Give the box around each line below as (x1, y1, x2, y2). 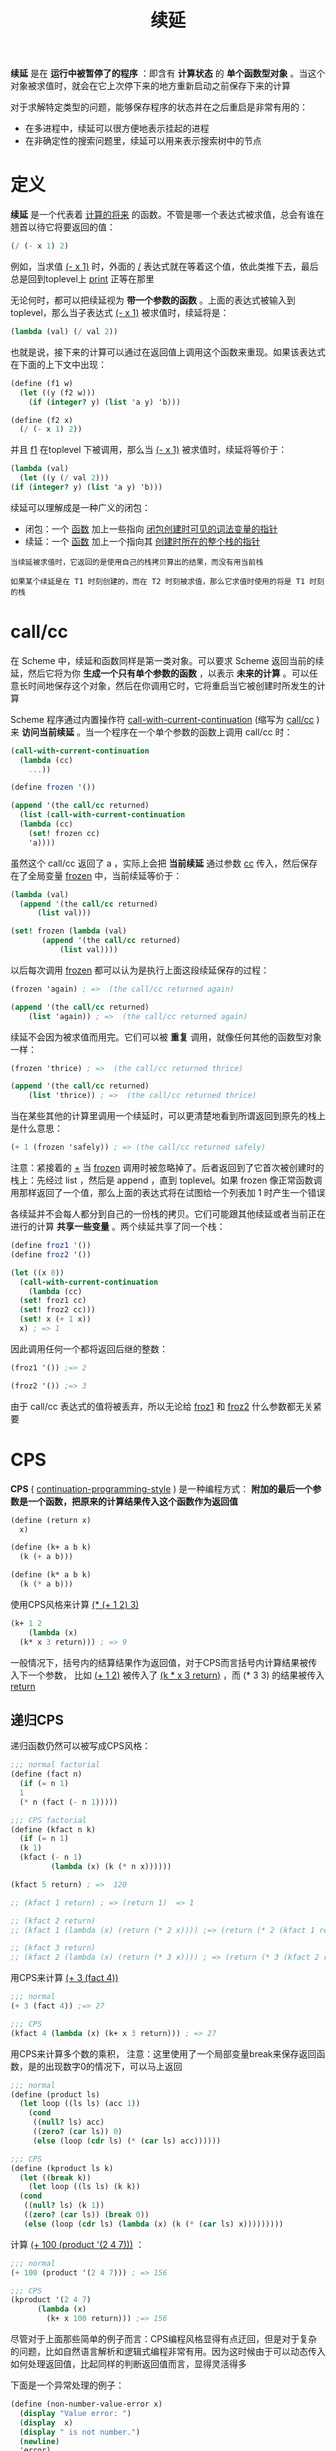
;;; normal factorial (10, 1760, 101, 1770)
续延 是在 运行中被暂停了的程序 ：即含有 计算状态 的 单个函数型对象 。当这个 (10, 67, 326, 80)
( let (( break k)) (19, 2172, 92, 2183)
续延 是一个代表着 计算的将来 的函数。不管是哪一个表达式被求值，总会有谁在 (10, 209, 325, 221)
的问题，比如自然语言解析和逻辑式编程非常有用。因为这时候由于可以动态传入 (10, 2346, 326, 2358)
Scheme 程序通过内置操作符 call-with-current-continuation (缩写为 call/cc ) (10, 713, 320, 725)
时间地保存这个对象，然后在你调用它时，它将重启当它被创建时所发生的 (27, 679, 317, 691)
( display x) (19, 2417, 74, 2428)
